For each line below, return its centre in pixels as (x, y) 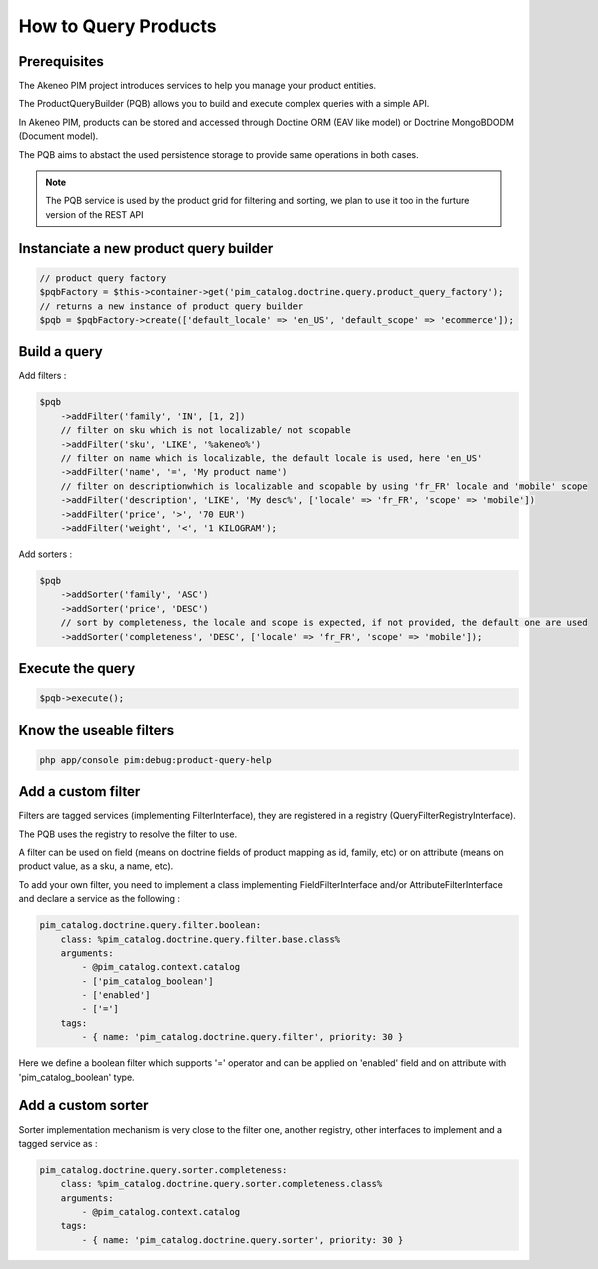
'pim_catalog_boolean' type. (76, 1077)
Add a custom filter (79, 791)
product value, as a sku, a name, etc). (96, 866)
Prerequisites (61, 61)
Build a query (61, 351)
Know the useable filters (96, 730)
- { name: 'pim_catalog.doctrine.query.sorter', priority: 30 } (242, 1239)
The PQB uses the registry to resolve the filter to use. (128, 834)
